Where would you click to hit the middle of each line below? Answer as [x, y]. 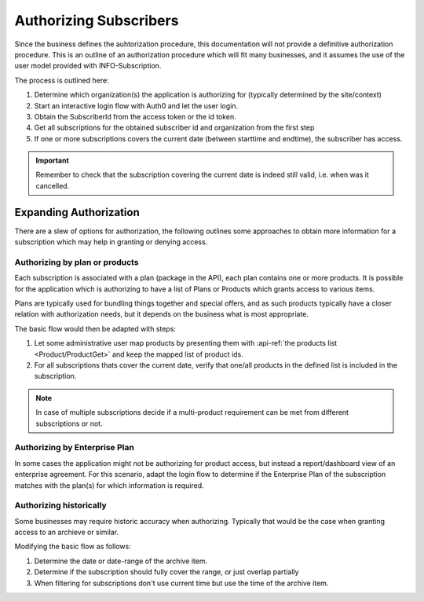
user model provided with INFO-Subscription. [88, 66]
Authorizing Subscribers [97, 20]
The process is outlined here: [62, 80]
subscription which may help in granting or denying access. [111, 242]
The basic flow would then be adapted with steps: [95, 328]
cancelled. [53, 185]
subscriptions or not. [69, 423]
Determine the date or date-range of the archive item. [121, 561]
